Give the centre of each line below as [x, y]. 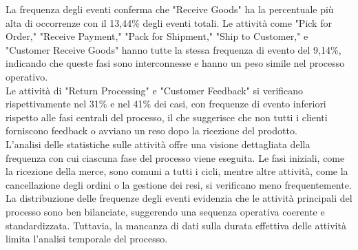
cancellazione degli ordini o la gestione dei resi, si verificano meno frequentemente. [179, 184]
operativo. [27, 76]
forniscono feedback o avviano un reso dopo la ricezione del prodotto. [151, 131]
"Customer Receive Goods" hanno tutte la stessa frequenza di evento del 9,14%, [173, 49]
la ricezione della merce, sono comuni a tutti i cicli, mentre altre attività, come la [177, 171]
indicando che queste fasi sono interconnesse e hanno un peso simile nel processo [175, 63]
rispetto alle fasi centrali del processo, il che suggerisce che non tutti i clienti [167, 117]
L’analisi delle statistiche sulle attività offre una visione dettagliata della [158, 144]
